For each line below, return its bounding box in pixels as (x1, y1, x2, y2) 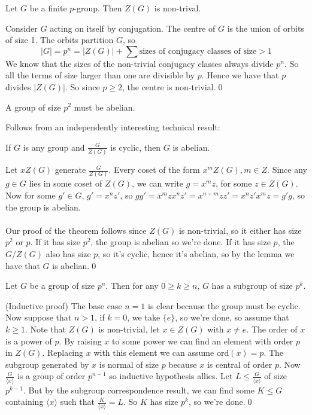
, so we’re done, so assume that (175, 311, 289, 324)
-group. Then (74, 2, 122, 14)
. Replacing (42, 346, 84, 359)
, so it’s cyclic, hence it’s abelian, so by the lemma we (98, 247, 295, 260)
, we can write (132, 177, 184, 190)
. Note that (25, 322, 66, 335)
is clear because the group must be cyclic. (148, 299, 301, 312)
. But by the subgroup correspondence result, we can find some (23, 383, 255, 396)
